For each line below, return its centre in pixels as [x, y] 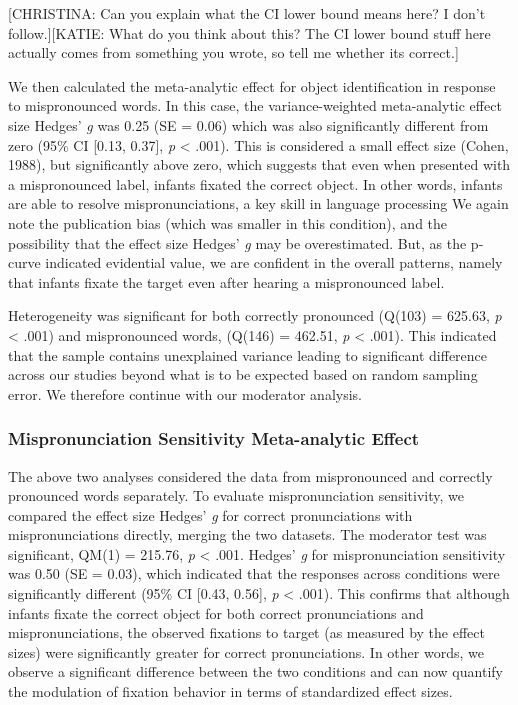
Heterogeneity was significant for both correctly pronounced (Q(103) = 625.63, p [255, 315]
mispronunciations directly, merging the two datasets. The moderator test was [247, 534]
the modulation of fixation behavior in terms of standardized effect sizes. [230, 691]
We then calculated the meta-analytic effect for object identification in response [252, 85]
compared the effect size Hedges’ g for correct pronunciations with [210, 514]
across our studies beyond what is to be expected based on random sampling [243, 374]
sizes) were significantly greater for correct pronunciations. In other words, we [246, 651]
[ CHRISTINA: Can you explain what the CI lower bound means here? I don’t [247, 13]
